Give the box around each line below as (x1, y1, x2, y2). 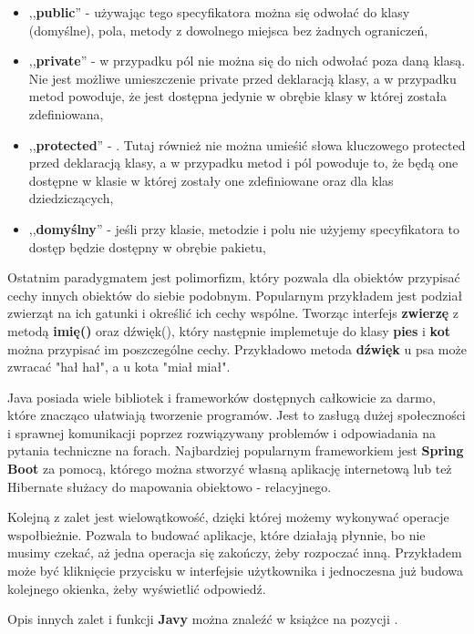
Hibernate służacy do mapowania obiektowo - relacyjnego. (7, 476, 332, 496)
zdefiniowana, (28, 104, 104, 123)
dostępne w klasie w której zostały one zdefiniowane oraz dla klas (28, 170, 394, 189)
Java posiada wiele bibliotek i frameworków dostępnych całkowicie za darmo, (7, 387, 436, 406)
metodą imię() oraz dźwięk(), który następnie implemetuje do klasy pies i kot (7, 321, 450, 340)
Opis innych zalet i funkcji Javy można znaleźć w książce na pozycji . (7, 609, 398, 629)
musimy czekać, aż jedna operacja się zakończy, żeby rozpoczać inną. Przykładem (7, 543, 462, 562)
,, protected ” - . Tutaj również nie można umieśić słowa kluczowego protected (28, 135, 466, 154)
